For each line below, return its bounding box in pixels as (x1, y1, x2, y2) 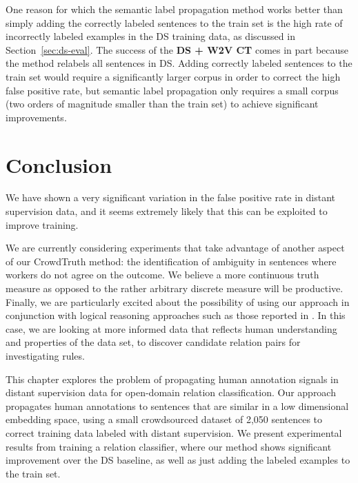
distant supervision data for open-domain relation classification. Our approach (6, 385, 336, 400)
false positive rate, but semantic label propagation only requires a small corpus (6, 83, 339, 97)
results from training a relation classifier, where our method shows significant (6, 439, 332, 453)
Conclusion (6, 150, 112, 178)
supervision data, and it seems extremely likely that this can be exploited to (6, 204, 328, 218)
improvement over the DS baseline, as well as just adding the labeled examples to (6, 453, 350, 467)
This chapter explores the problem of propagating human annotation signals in (6, 371, 339, 386)
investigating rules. (6, 349, 85, 362)
